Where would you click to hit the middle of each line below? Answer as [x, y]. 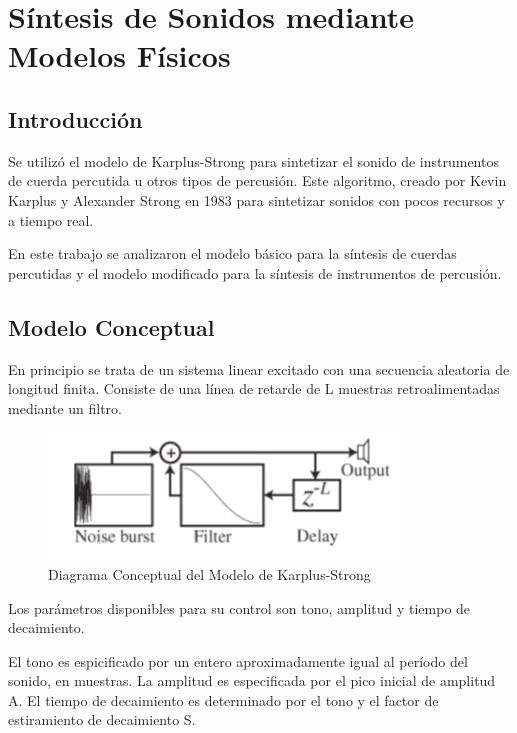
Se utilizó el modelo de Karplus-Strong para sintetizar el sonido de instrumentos [253, 160]
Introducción [75, 118]
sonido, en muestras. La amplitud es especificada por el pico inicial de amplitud [252, 680]
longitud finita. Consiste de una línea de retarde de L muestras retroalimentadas [254, 388]
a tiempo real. [51, 219]
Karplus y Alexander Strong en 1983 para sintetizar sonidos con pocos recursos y [256, 199]
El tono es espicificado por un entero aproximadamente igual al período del [238, 660]
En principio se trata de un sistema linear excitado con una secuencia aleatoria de [259, 368]
